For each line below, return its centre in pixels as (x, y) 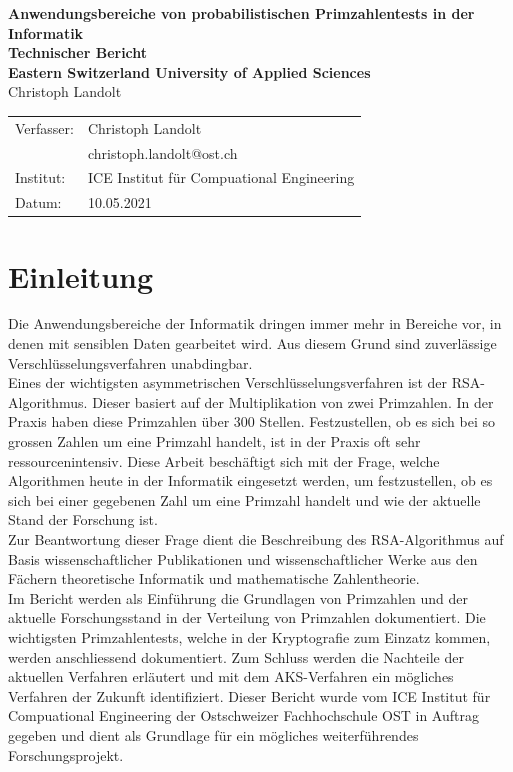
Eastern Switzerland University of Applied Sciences (189, 71)
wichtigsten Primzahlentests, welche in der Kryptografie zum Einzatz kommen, (249, 636)
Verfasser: (44, 127)
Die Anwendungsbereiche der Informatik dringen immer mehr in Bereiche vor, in (255, 323)
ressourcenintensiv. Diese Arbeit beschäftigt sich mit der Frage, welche (224, 460)
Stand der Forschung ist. (83, 519)
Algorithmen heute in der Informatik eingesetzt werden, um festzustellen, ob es (250, 480)
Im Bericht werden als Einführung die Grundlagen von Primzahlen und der (238, 597)
